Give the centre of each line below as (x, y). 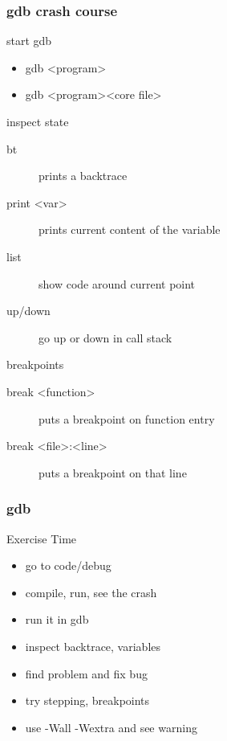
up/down (28, 311)
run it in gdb (57, 619)
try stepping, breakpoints (87, 700)
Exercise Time (42, 538)
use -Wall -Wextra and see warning (111, 727)
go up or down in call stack (105, 337)
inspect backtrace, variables (93, 646)
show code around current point (117, 283)
